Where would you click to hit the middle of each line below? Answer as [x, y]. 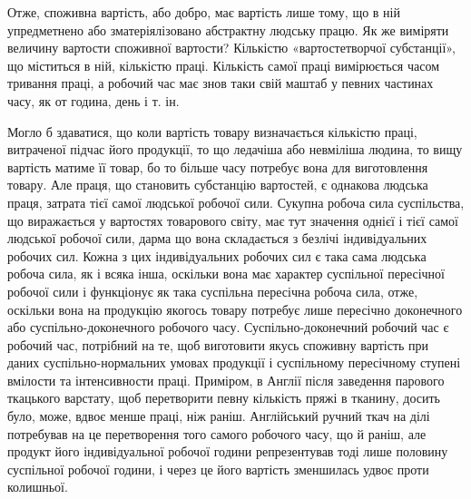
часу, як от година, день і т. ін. [93, 100]
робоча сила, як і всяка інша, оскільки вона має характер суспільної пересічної [226, 274]
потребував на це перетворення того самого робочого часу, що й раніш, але [217, 433]
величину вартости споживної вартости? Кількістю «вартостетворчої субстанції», [231, 48]
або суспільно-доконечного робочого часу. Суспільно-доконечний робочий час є [228, 327]
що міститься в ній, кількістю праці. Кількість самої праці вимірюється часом [224, 65]
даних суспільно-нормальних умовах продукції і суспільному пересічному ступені [234, 362]
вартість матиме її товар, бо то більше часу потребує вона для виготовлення [218, 166]
